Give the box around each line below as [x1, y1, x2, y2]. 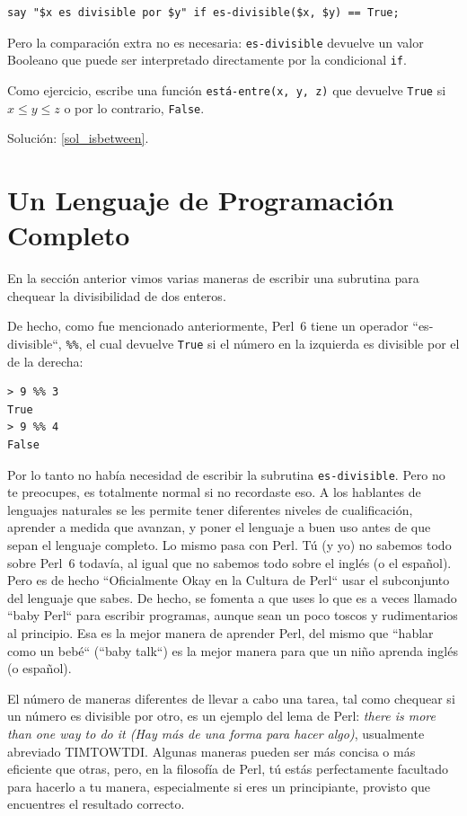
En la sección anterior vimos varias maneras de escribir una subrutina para [7, 269, 419, 288]
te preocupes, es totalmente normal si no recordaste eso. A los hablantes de [7, 483, 421, 501]
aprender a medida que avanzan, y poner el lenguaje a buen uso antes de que [7, 518, 431, 537]
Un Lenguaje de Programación [7, 182, 394, 217]
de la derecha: [7, 351, 84, 370]
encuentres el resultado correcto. [7, 794, 185, 813]
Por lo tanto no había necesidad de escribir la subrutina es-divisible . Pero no [7, 465, 445, 483]
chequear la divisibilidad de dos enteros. [7, 286, 226, 305]
